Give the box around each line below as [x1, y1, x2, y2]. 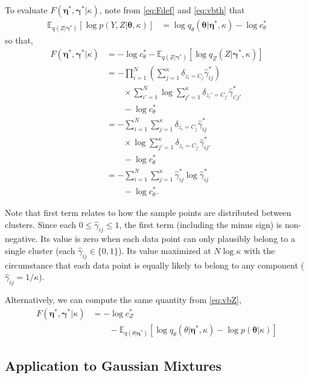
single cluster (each [5, 244, 75, 256]
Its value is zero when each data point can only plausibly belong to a [40, 232, 295, 245]
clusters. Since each [5, 218, 77, 230]
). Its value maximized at [118, 244, 211, 256]
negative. [5, 232, 38, 245]
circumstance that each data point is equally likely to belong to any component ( [5, 258, 305, 271]
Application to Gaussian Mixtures [5, 356, 221, 375]
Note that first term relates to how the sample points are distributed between [5, 206, 291, 218]
